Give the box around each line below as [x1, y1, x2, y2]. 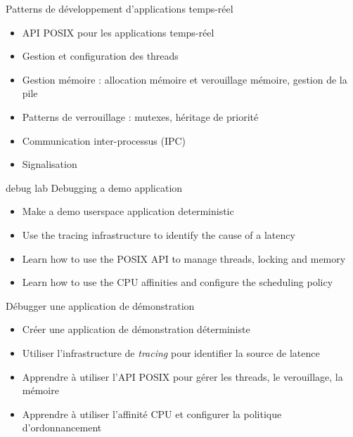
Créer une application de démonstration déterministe [22, 322, 250, 337]
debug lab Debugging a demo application [6, 180, 183, 195]
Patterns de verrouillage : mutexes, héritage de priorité [22, 109, 259, 124]
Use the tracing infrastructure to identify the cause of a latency [22, 227, 295, 242]
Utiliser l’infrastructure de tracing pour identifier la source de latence [22, 345, 320, 360]
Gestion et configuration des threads [22, 48, 179, 63]
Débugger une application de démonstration [6, 298, 195, 313]
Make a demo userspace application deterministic [22, 204, 234, 218]
